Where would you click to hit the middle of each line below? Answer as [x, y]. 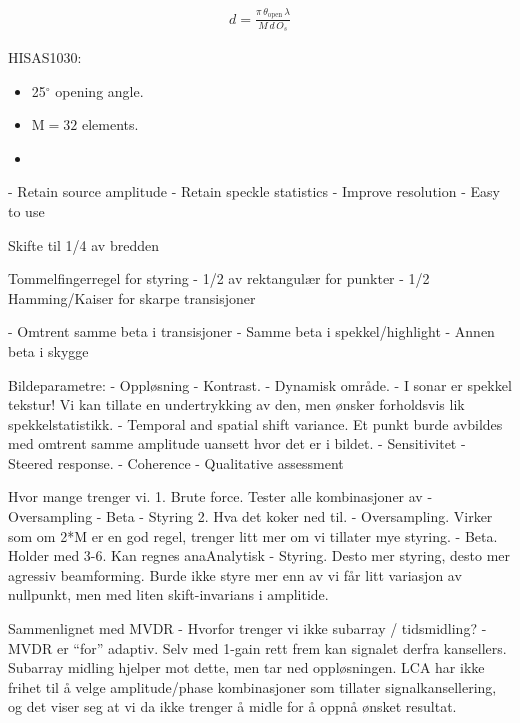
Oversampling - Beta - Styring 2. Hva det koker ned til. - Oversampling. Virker [250, 516]
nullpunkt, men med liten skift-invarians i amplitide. [168, 594]
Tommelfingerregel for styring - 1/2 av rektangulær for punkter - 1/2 [219, 278]
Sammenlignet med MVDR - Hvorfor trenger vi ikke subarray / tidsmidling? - [247, 628]
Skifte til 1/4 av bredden [83, 244]
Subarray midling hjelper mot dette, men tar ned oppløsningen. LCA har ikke [246, 667]
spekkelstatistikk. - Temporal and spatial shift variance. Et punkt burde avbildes [255, 423]
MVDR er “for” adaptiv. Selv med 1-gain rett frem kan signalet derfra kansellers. [257, 647]
